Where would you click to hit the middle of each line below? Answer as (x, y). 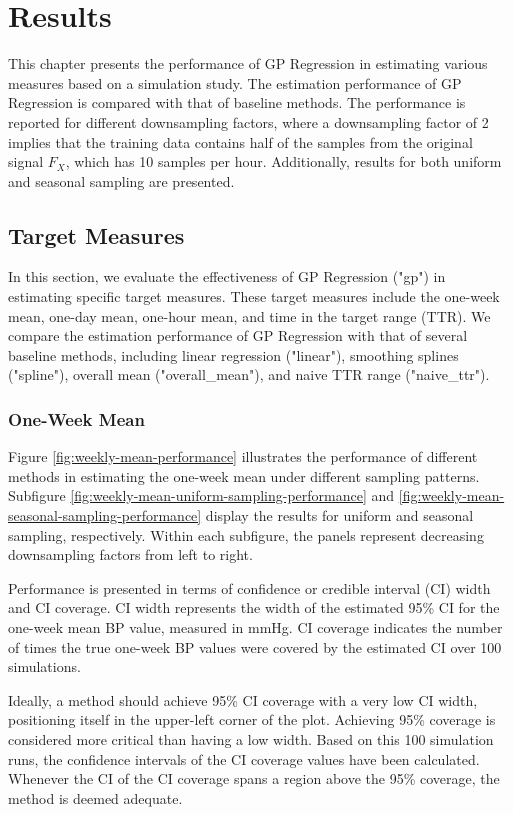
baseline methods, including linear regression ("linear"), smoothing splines (233, 354)
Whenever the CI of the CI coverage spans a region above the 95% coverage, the (254, 778)
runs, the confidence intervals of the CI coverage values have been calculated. (244, 758)
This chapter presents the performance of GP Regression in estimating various (248, 63)
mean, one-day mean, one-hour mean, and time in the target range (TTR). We (249, 315)
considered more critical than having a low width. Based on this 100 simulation (251, 738)
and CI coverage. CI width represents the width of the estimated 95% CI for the (254, 607)
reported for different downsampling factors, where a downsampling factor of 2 (248, 121)
